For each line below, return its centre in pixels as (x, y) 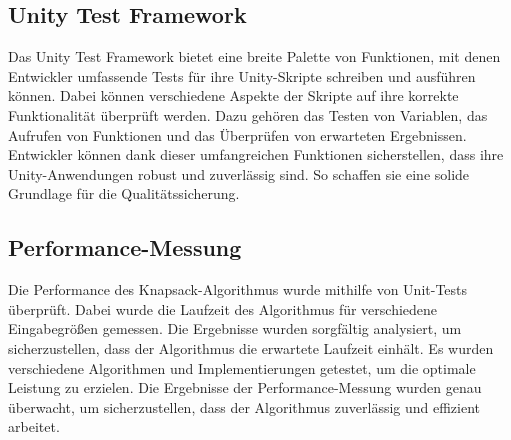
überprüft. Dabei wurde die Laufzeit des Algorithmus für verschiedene (223, 308)
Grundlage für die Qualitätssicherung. (124, 193)
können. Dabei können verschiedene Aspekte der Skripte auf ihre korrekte (233, 95)
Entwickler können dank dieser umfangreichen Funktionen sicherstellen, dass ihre (256, 154)
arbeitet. (34, 426)
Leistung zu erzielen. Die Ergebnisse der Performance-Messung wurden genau (245, 387)
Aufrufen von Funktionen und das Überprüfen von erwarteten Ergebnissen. (237, 134)
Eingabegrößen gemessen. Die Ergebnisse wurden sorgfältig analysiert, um (235, 328)
